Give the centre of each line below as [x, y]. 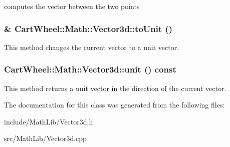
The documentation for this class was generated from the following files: [114, 105]
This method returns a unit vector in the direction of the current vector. [115, 88]
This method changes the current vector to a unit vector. [92, 47]
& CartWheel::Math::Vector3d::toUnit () [88, 28]
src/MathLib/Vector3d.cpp [45, 138]
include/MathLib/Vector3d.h [49, 121]
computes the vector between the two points [72, 6]
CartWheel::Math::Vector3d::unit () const [90, 69]
